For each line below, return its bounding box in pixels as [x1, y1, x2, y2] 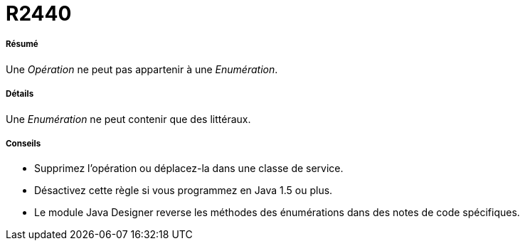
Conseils [6, 138, 41, 149]
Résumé [6, 39, 38, 50]
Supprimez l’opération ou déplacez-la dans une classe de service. [34, 162, 344, 175]
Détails [6, 89, 34, 100]
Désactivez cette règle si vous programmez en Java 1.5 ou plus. [34, 184, 333, 197]
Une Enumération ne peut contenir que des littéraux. [6, 112, 251, 125]
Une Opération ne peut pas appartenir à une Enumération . [6, 63, 278, 75]
